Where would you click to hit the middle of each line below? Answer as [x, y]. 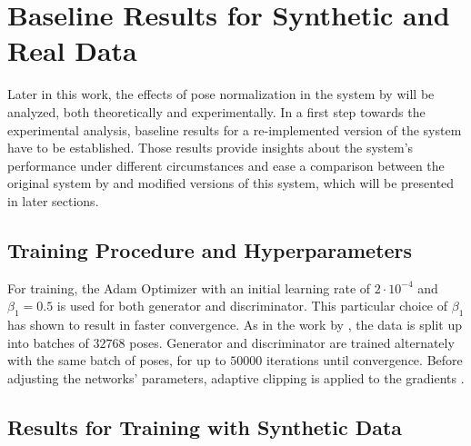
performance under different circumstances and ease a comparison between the [226, 165]
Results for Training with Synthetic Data [205, 426]
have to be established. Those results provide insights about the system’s [210, 148]
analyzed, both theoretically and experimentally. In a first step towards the [216, 111]
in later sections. [53, 200]
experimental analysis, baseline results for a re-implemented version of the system [235, 129]
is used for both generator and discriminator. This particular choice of [252, 306]
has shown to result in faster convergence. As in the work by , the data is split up [235, 325]
